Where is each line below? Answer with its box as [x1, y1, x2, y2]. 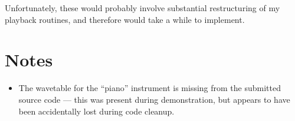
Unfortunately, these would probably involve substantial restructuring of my [5, 2, 280, 14]
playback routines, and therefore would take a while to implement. [5, 13, 245, 25]
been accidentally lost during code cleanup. [18, 105, 175, 117]
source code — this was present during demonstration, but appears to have [18, 93, 290, 105]
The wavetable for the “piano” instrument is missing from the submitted [18, 82, 281, 94]
